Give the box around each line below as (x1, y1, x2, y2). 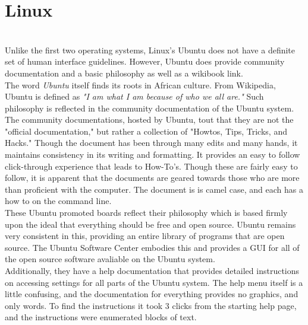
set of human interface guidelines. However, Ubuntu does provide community (5, 55, 285, 68)
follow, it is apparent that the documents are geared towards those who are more (5, 171, 300, 184)
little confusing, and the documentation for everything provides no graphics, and (5, 288, 298, 300)
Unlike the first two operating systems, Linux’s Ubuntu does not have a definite (5, 43, 296, 56)
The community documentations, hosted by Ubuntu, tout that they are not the (5, 113, 294, 126)
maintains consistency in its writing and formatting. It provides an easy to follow (5, 148, 300, 161)
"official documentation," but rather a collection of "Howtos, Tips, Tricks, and (5, 125, 287, 137)
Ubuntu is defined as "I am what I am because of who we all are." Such (5, 90, 264, 103)
